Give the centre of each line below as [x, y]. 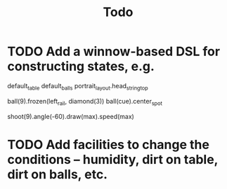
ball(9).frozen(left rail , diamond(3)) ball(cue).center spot [85, 102]
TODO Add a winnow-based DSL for [113, 51]
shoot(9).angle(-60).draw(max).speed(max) [71, 116]
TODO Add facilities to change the [108, 145]
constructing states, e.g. [81, 66]
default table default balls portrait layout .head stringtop [78, 86]
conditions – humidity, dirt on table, [113, 159]
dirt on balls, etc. [57, 174]
